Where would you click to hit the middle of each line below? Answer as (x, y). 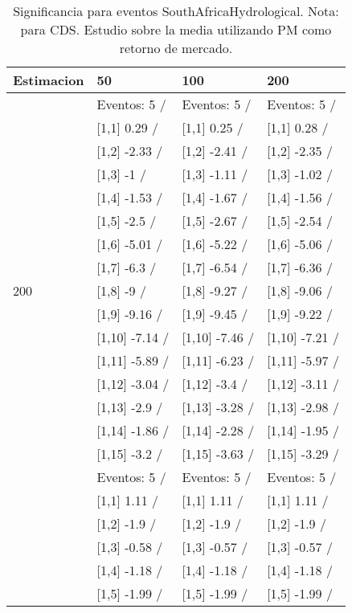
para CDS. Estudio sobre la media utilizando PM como (176, 29)
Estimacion (49, 80)
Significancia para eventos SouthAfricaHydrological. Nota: (176, 11)
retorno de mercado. (176, 48)
